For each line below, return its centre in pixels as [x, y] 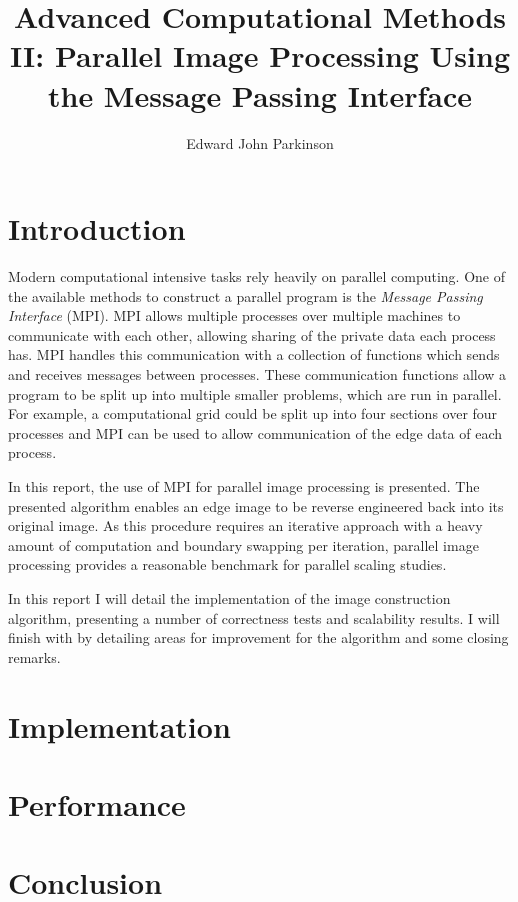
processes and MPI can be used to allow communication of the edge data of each [255, 432]
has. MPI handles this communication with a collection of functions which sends [254, 354]
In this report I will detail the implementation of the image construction [229, 597]
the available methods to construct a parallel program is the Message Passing [245, 295]
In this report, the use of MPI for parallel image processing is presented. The [244, 485]
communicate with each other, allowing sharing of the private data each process [252, 334]
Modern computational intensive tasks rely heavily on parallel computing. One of [256, 276]
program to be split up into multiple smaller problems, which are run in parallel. [255, 393]
